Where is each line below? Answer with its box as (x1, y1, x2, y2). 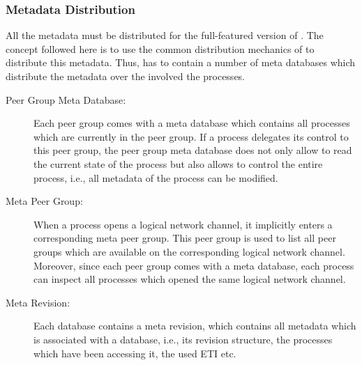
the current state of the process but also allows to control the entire (33, 156, 323, 171)
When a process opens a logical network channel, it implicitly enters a (33, 217, 333, 231)
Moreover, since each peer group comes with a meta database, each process (33, 258, 354, 272)
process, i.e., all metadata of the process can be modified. (33, 170, 278, 185)
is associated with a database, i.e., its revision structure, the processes (33, 332, 333, 346)
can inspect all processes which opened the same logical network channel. (33, 272, 346, 286)
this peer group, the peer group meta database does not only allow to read (33, 143, 352, 157)
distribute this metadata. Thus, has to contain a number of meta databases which (6, 55, 356, 70)
